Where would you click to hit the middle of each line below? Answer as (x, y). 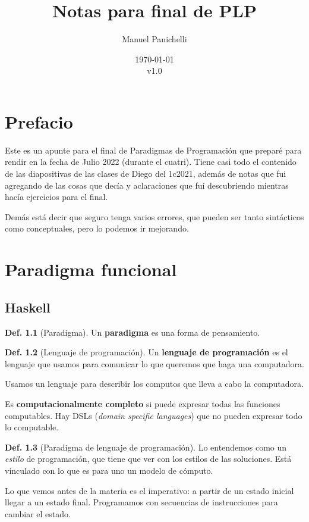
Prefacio (39, 121)
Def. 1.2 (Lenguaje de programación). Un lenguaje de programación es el (146, 352)
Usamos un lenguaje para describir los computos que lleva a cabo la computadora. (154, 384)
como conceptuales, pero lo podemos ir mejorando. (97, 228)
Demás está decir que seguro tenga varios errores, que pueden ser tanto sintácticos (154, 216)
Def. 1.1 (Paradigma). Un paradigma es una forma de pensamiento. (133, 332)
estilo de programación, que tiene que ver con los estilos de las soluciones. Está (148, 459)
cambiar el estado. (38, 513)
